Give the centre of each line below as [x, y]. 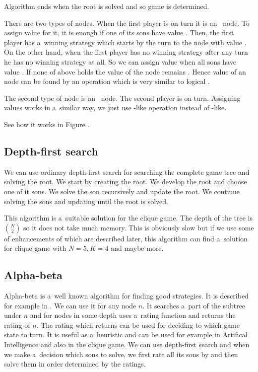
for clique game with [35, 248]
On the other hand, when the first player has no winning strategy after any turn [126, 52]
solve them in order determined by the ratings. [75, 364]
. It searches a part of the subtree [194, 305]
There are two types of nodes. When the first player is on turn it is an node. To [127, 23]
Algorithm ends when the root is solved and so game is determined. [107, 6]
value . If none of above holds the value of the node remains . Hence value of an [125, 71]
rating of [17, 325]
